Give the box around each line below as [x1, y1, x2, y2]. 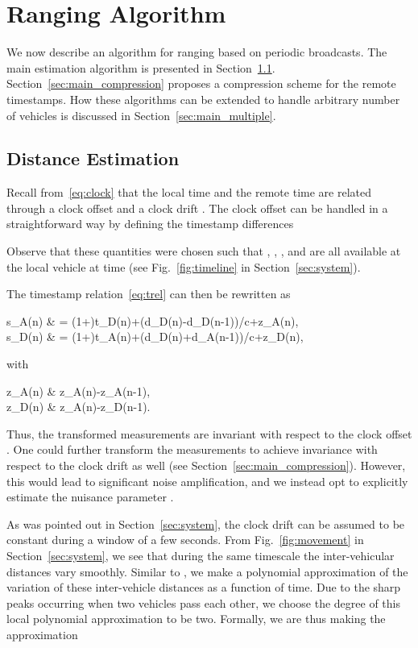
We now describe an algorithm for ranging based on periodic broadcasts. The [6, 44, 387, 60]
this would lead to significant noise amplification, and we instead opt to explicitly [6, 472, 408, 489]
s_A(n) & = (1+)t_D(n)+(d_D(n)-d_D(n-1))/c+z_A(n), [6, 312, 299, 329]
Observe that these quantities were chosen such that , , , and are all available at [6, 243, 401, 260]
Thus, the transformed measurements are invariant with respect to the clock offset [6, 425, 412, 442]
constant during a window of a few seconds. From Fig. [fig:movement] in [6, 531, 364, 548]
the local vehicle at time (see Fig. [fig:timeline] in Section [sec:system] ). [6, 258, 361, 275]
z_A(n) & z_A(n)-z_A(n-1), [6, 382, 151, 399]
